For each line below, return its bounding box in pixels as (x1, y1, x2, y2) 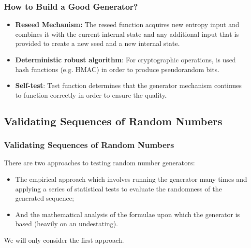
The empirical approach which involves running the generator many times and (15, 174, 247, 184)
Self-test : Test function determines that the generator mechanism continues (15, 80, 242, 90)
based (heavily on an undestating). (15, 219, 118, 229)
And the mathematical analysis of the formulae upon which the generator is (15, 209, 240, 219)
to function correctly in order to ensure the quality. (15, 89, 167, 100)
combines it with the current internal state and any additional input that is (15, 29, 239, 39)
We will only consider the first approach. (4, 234, 124, 245)
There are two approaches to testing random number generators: (4, 158, 195, 168)
